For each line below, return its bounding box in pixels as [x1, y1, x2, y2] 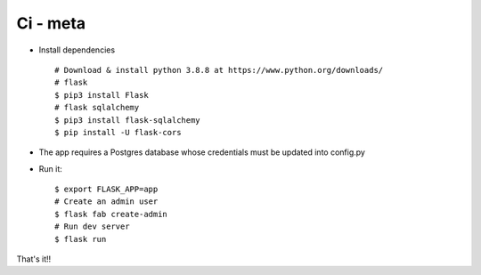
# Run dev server [54, 222, 130, 231]
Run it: [38, 163, 62, 174]
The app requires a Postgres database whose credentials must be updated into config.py [38, 147, 365, 158]
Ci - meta [16, 13, 86, 33]
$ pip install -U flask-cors [54, 127, 182, 137]
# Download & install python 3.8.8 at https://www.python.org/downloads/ [54, 65, 384, 75]
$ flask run [54, 234, 107, 244]
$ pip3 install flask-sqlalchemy [54, 115, 200, 125]
